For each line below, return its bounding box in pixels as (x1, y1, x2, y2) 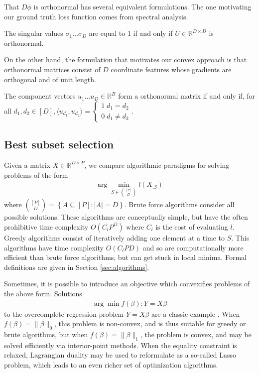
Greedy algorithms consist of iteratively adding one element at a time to (4, 232, 225, 243)
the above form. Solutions (4, 288, 82, 298)
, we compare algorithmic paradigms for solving (84, 159, 230, 170)
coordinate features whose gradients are (111, 64, 232, 74)
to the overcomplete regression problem (4, 308, 124, 319)
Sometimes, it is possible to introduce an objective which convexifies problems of (4, 278, 250, 289)
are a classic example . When (151, 308, 240, 319)
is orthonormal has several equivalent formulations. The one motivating (33, 1, 252, 11)
